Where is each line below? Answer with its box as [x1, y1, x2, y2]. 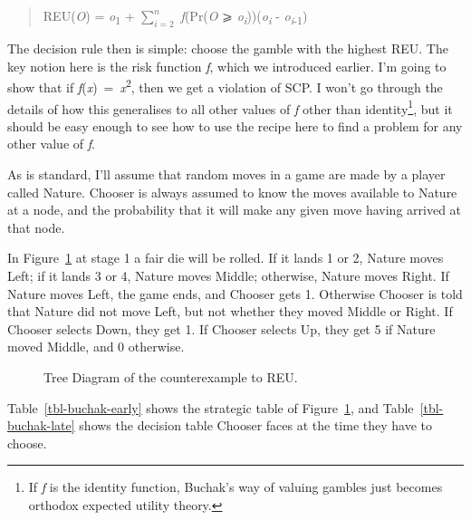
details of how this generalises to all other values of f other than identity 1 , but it [7, 96, 453, 118]
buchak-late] [7, 416, 75, 435]
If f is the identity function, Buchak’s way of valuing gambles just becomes [28, 477, 443, 496]
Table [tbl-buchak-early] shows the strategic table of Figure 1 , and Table [7, 398, 414, 417]
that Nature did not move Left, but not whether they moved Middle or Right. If [7, 302, 453, 321]
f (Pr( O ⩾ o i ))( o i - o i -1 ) [180, 6, 308, 27]
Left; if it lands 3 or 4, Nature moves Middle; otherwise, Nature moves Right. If [7, 265, 449, 284]
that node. [7, 217, 65, 236]
